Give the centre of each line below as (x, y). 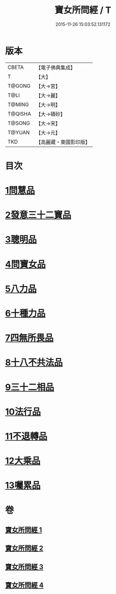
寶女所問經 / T (83, 10)
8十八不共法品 (34, 363)
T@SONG (19, 123)
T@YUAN (19, 132)
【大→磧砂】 (51, 114)
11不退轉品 (26, 436)
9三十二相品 (30, 387)
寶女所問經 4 (24, 585)
